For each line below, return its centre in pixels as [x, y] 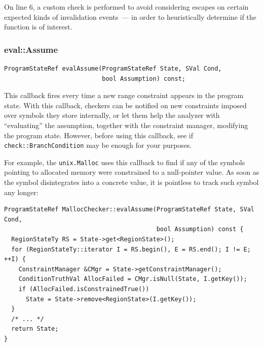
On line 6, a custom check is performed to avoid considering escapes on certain [126, 7]
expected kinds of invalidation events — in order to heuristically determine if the [130, 17]
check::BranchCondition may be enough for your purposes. [98, 145]
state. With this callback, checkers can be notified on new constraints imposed [125, 105]
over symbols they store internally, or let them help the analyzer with [112, 115]
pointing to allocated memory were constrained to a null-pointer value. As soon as [132, 172]
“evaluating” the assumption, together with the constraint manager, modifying [126, 125]
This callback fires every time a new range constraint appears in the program [124, 95]
